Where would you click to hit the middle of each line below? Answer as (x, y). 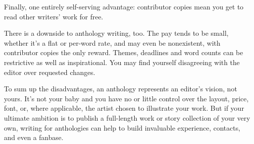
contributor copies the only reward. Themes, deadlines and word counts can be (124, 52)
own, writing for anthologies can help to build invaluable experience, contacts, (122, 127)
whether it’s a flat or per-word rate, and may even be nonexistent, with (112, 42)
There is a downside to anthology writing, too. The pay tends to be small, (116, 33)
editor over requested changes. (50, 72)
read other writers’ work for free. (54, 16)
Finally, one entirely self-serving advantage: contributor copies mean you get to (124, 6)
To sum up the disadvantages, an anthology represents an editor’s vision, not (121, 89)
